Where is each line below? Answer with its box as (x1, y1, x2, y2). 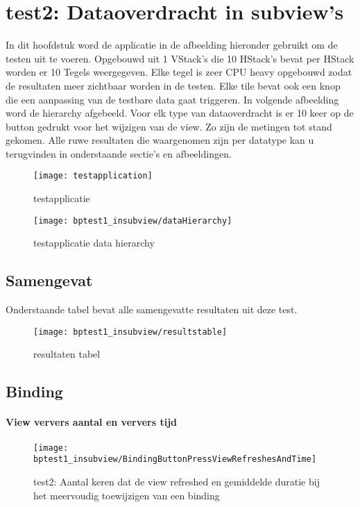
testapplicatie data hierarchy (33, 235, 155, 250)
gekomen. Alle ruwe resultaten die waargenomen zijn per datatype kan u (6, 133, 314, 147)
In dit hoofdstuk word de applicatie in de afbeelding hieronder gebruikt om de (6, 38, 338, 52)
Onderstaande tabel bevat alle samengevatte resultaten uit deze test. (6, 302, 298, 317)
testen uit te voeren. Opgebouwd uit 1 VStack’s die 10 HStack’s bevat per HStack (6, 51, 354, 65)
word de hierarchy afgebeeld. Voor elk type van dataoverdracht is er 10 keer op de (6, 106, 354, 120)
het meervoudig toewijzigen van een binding (33, 488, 220, 502)
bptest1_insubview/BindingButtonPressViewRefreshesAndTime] (33, 454, 317, 465)
